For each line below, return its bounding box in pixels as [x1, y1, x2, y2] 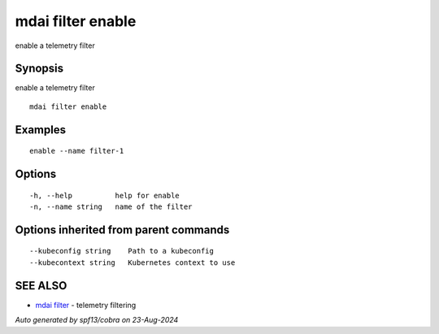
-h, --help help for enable [29, 191, 180, 200]
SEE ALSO [15, 279, 67, 293]
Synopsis [15, 62, 64, 76]
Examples [15, 123, 67, 137]
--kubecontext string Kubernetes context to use [29, 258, 236, 267]
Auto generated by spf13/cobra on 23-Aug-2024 [15, 315, 179, 325]
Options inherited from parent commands [15, 223, 230, 236]
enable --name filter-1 [29, 146, 124, 156]
